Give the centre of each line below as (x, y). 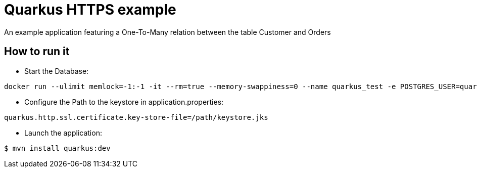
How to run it (37, 52)
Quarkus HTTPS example (90, 10)
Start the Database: (57, 71)
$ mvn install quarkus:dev (57, 148)
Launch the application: (63, 133)
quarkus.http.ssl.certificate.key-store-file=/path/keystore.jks (136, 117)
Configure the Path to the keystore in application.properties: (124, 102)
